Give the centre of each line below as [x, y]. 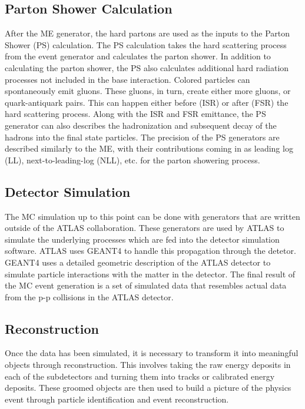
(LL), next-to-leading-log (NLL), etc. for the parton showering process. [132, 160]
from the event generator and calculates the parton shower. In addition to [138, 56]
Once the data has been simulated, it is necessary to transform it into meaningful [152, 353]
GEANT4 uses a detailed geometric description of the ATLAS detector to [138, 262]
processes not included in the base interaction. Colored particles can [127, 79]
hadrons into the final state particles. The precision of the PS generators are [142, 137]
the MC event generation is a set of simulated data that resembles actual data [146, 285]
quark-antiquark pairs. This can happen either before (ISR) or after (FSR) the [147, 102]
